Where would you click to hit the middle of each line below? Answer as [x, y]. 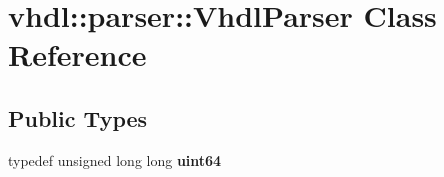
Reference [77, 54]
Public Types [78, 117]
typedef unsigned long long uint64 [115, 159]
